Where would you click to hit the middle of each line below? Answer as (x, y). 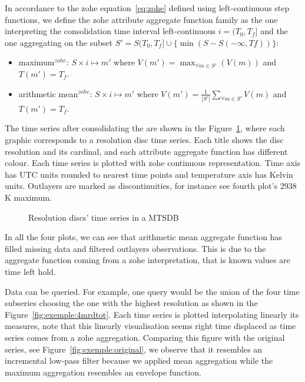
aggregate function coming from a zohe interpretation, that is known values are (147, 260)
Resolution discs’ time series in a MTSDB (104, 217)
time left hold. (30, 271)
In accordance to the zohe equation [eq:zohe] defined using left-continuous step (147, 8)
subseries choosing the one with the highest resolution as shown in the (131, 303)
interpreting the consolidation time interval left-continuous (110, 31)
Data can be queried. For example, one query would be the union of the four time (152, 291)
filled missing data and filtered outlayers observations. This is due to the (135, 248)
